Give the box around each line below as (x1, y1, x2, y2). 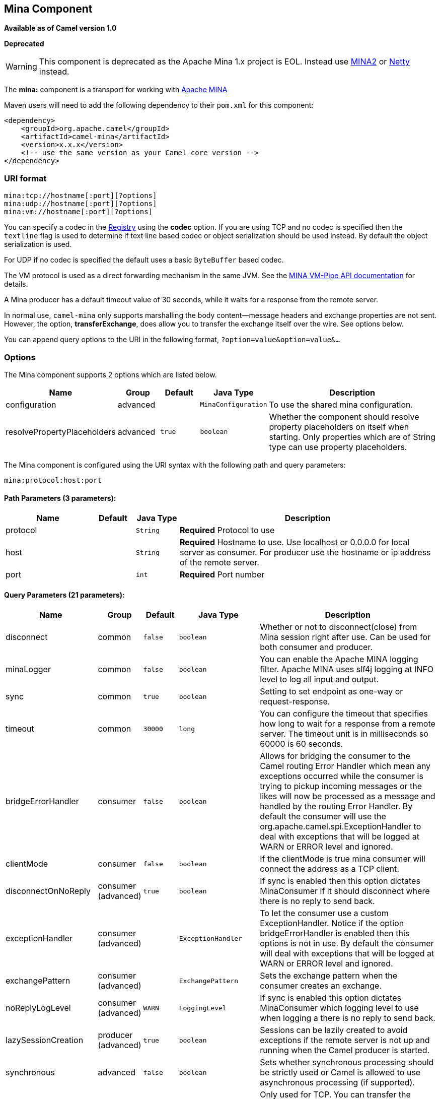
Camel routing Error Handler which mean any (260, 761, 431, 771)
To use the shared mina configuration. (269, 399, 413, 410)
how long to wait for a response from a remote (260, 719, 435, 729)
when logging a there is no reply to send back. (260, 1013, 435, 1023)
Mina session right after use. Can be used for (260, 632, 431, 642)
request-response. (260, 696, 330, 707)
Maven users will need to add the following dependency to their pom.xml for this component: (4, 101, 314, 110)
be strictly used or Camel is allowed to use (260, 1067, 421, 1078)
